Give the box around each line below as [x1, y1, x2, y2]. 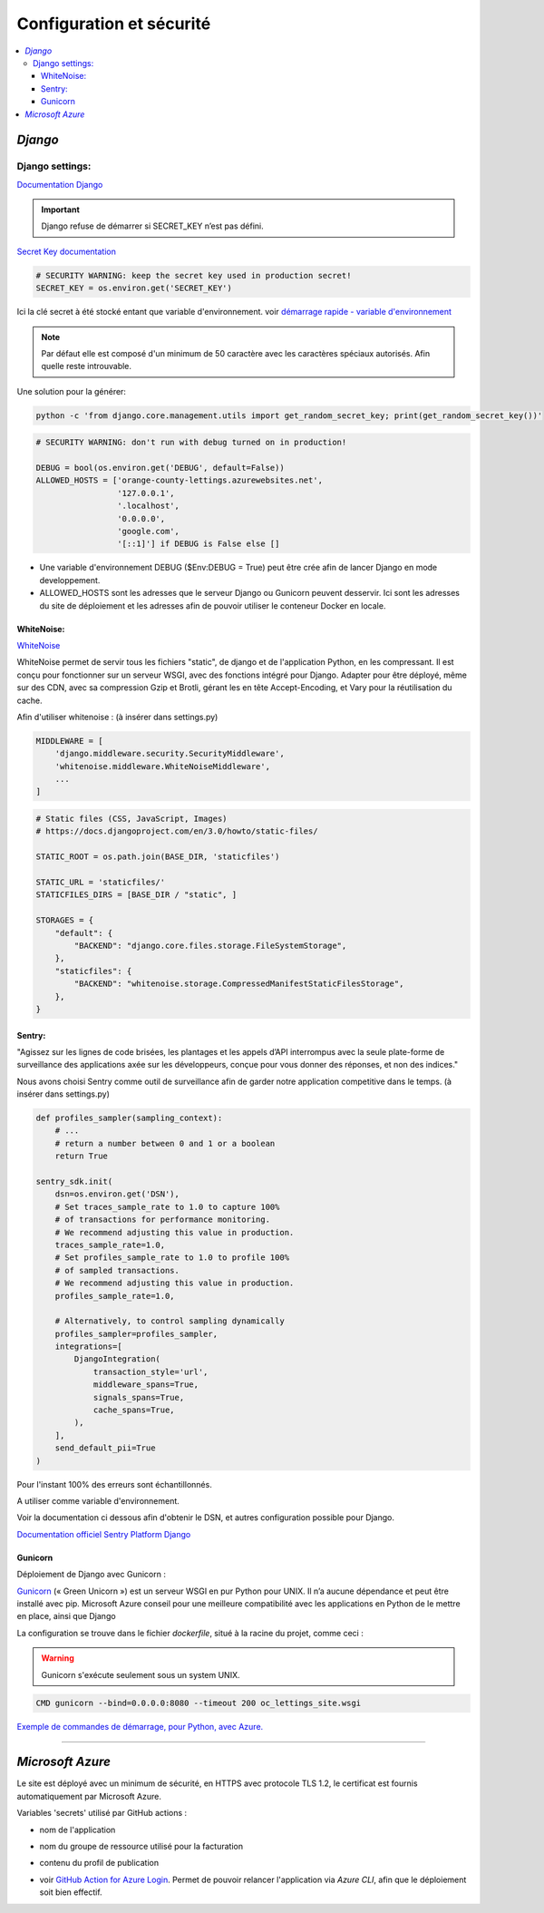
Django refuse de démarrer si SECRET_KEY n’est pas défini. [41, 220, 264, 231]
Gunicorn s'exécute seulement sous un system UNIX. [41, 1669, 240, 1680]
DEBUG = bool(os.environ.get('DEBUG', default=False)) [35, 463, 285, 473]
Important [41, 204, 81, 215]
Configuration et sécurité [16, 14, 211, 34]
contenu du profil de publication [39, 1858, 159, 1869]
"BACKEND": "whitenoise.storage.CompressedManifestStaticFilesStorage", [73, 979, 404, 989]
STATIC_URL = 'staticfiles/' [35, 877, 166, 888]
